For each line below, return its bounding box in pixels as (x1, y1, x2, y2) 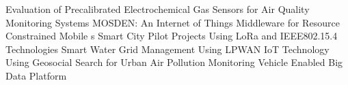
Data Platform (5, 68, 67, 82)
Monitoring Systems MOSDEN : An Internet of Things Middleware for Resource (5, 15, 340, 29)
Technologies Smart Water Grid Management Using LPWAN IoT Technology (5, 41, 330, 56)
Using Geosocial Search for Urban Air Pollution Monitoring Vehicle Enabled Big (5, 55, 343, 69)
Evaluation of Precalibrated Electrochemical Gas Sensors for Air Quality (5, 2, 310, 16)
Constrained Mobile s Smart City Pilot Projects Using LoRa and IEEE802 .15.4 (5, 29, 338, 43)
